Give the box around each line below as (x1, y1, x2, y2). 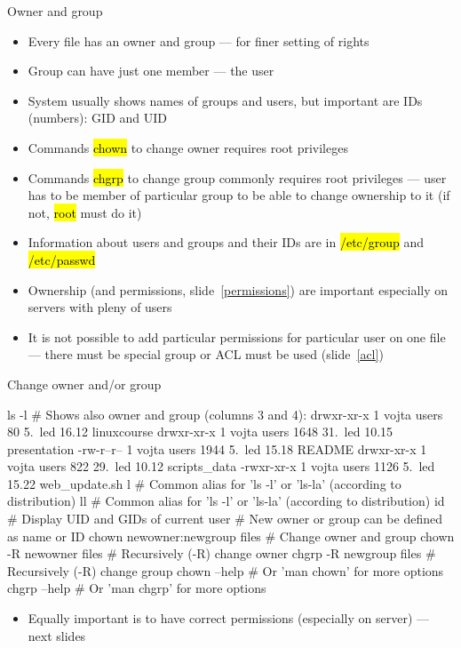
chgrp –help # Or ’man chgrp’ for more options (7, 579, 266, 597)
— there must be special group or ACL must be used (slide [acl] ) (28, 345, 384, 364)
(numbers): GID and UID (28, 108, 167, 127)
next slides (28, 626, 86, 644)
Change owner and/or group (7, 374, 162, 393)
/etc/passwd (28, 250, 96, 268)
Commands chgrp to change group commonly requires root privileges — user (28, 168, 447, 187)
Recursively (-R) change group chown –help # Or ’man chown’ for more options (7, 561, 444, 580)
